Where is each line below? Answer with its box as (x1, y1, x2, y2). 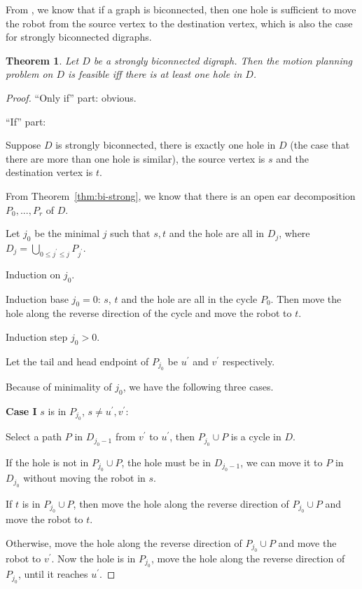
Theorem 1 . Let (6, 53, 79, 67)
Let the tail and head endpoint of (6, 353, 149, 368)
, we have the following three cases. (123, 379, 274, 394)
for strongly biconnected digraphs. (6, 29, 152, 44)
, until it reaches (18, 567, 88, 581)
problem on (6, 67, 53, 81)
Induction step (6, 329, 68, 344)
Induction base (6, 291, 69, 306)
